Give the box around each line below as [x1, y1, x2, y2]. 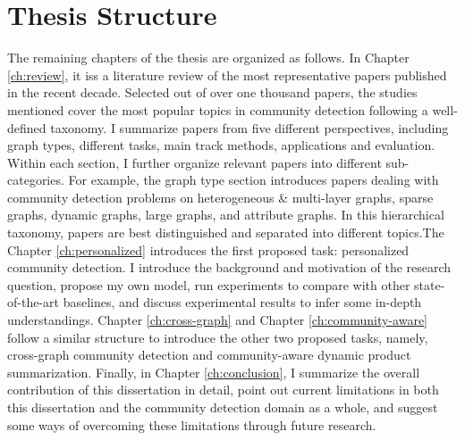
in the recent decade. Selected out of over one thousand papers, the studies [7, 83, 418, 102]
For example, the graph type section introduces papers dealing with [68, 170, 439, 189]
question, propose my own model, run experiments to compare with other [7, 275, 410, 294]
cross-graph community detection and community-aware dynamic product [7, 345, 411, 364]
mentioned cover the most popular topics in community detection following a [7, 100, 428, 119]
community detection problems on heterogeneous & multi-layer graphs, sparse [7, 187, 434, 206]
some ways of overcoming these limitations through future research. [7, 415, 376, 434]
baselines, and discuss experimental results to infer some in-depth [63, 293, 422, 311]
